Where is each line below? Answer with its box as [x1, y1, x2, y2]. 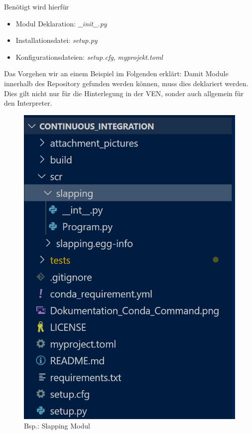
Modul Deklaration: [15, 18, 76, 28]
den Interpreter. [4, 98, 52, 108]
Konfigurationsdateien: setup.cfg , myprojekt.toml [15, 51, 163, 62]
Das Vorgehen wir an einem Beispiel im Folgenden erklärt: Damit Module [4, 68, 229, 79]
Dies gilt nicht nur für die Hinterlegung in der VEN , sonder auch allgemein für [4, 88, 244, 98]
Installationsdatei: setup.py [15, 35, 98, 45]
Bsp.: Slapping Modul [24, 421, 90, 431]
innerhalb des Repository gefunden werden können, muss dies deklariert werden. [4, 78, 249, 88]
